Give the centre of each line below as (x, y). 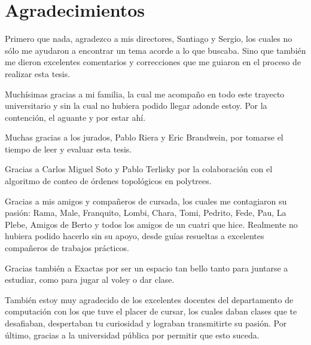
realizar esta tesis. (38, 73)
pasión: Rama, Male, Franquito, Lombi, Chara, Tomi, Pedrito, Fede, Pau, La (146, 213)
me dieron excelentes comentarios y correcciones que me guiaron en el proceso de (153, 62)
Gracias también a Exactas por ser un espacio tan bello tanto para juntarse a (147, 268)
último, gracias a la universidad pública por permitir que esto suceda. (132, 335)
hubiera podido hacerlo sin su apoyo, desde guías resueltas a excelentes (135, 236)
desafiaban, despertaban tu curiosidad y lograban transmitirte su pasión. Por (146, 323)
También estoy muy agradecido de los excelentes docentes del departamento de (149, 299)
